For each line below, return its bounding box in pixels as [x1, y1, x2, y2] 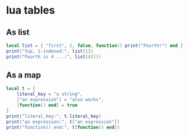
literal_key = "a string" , [17, 91, 83, 98]
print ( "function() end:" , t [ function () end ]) [6, 124, 120, 130]
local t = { [6, 86, 35, 92]
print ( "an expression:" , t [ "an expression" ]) [6, 119, 120, 125]
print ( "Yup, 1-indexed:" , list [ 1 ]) [6, 48, 94, 54]
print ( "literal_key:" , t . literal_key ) [6, 113, 101, 119]
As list [6, 27, 30, 37]
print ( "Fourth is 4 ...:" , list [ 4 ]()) [6, 54, 101, 60]
